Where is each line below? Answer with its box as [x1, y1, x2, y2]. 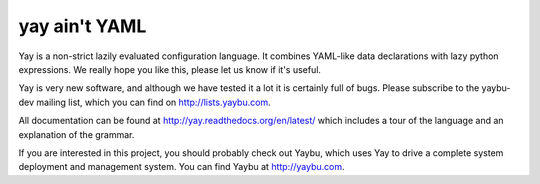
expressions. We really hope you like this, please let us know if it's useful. [18, 63, 322, 75]
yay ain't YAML [18, 15, 147, 37]
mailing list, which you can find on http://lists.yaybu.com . [36, 96, 271, 108]
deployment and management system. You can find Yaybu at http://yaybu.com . [18, 161, 345, 173]
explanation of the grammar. [18, 128, 135, 140]
